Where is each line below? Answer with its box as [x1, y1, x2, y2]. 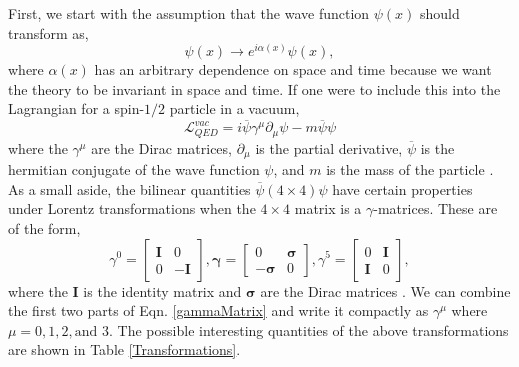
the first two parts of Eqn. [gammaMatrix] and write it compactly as [8, 300, 429, 321]
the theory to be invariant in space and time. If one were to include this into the [8, 78, 501, 99]
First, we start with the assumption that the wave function [8, 3, 370, 23]
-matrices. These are [373, 198, 498, 219]
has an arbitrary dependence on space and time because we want [94, 59, 492, 80]
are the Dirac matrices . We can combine [260, 280, 511, 301]
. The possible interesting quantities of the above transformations [109, 319, 509, 340]
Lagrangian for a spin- [8, 98, 145, 119]
